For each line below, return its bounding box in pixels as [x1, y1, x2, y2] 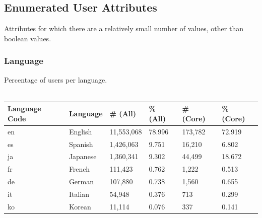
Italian [69, 188, 89, 199]
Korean [69, 201, 91, 211]
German [69, 176, 94, 187]
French [69, 164, 90, 174]
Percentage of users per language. [4, 74, 107, 85]
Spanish [69, 138, 93, 149]
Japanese [69, 151, 97, 162]
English [69, 126, 92, 136]
